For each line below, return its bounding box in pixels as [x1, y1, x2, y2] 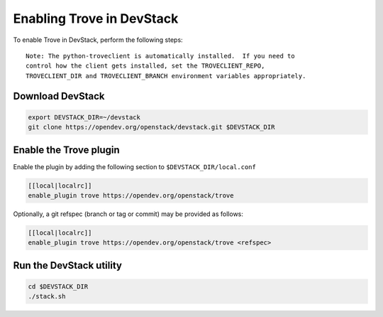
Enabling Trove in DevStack [13, 11, 179, 26]
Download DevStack [13, 90, 106, 102]
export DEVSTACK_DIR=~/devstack [28, 113, 141, 121]
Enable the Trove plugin [13, 144, 120, 156]
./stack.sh [28, 292, 66, 301]
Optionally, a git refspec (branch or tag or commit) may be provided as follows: [13, 210, 244, 218]
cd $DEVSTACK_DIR [28, 282, 89, 291]
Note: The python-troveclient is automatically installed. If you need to [26, 52, 295, 60]
